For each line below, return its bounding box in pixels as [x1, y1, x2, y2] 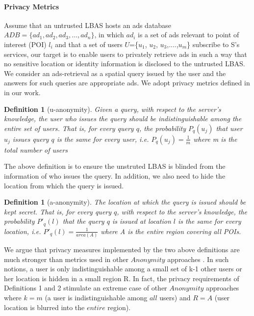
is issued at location [112, 216, 171, 226]
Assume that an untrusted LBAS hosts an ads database [4, 20, 171, 30]
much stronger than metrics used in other [4, 254, 128, 264]
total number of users [4, 144, 68, 155]
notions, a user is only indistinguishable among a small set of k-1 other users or [4, 263, 242, 274]
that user [216, 123, 243, 133]
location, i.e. [4, 226, 41, 236]
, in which [94, 29, 124, 40]
